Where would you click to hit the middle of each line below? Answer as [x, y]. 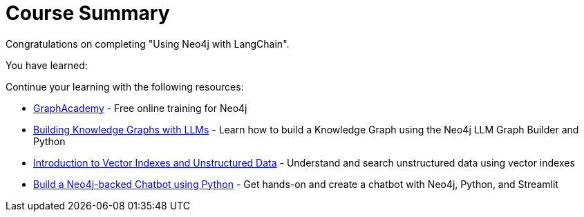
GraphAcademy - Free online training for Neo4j [140, 108]
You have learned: [47, 65]
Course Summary [88, 13]
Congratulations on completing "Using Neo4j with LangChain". [148, 44]
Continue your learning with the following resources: [125, 86]
